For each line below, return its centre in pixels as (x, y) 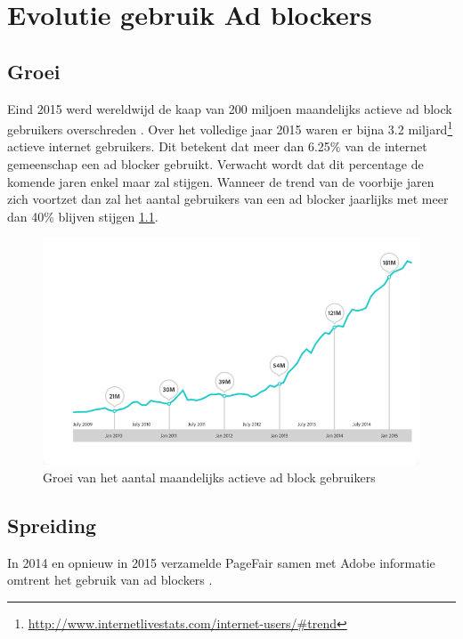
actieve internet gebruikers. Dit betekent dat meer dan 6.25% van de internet (217, 146)
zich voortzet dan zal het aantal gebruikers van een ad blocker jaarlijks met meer (228, 199)
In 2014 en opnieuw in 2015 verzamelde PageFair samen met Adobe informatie (221, 562)
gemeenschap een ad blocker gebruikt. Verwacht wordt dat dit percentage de (215, 164)
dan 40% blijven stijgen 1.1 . (83, 216)
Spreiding (52, 525)
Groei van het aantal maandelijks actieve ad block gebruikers (209, 477)
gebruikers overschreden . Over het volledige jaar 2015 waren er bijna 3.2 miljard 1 (230, 128)
